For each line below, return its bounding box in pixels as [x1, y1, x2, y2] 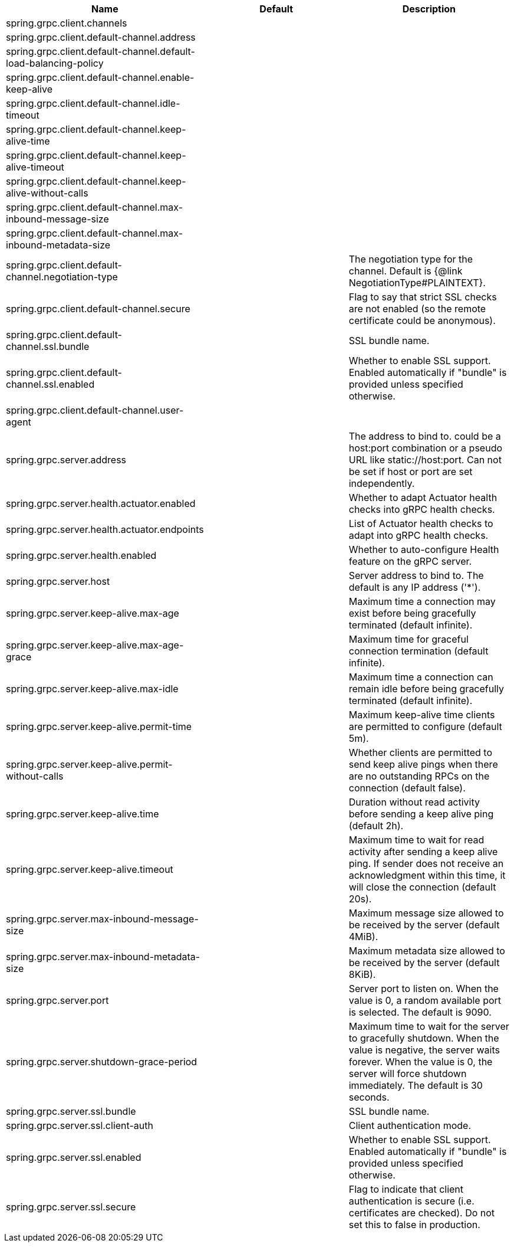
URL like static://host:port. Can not [348, 454, 502, 466]
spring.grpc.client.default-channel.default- [6, 45, 195, 57]
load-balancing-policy [6, 57, 104, 69]
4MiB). [348, 931, 378, 942]
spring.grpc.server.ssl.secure [6, 1201, 136, 1213]
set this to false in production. [348, 1219, 480, 1230]
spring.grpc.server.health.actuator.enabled [6, 498, 196, 509]
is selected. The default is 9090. [348, 1006, 492, 1018]
